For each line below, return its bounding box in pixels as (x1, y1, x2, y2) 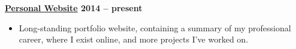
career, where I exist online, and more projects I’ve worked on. (19, 33, 249, 45)
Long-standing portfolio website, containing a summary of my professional (19, 21, 291, 34)
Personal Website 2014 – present (5, 2, 143, 14)
